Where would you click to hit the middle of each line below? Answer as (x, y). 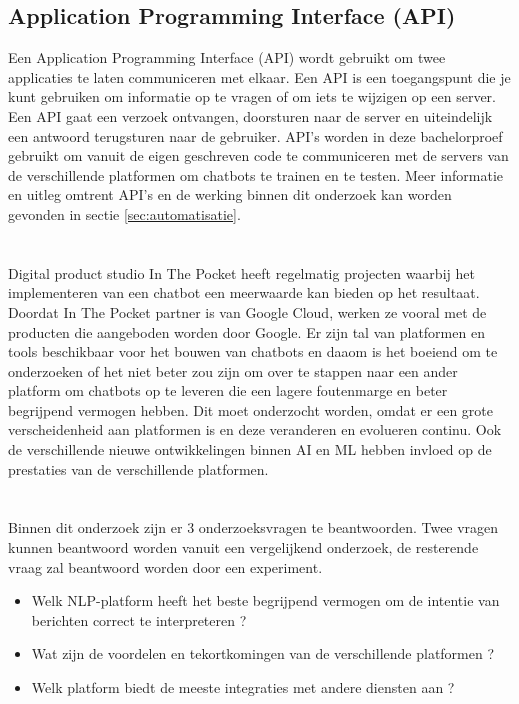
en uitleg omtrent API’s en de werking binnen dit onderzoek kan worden (230, 194)
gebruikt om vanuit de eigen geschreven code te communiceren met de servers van (258, 155)
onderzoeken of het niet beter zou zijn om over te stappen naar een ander (233, 370)
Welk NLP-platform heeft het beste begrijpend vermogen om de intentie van (265, 600)
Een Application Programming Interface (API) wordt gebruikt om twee (227, 57)
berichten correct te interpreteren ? (139, 619)
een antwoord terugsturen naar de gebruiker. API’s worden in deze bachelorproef (255, 135)
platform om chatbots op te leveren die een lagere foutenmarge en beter (228, 390)
